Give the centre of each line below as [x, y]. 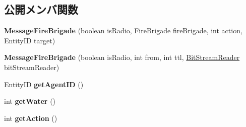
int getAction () [31, 118]
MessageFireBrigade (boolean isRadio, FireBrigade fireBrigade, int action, [123, 30]
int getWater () [30, 101]
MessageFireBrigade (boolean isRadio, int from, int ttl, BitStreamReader [122, 57]
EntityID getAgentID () [44, 84]
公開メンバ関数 [41, 9]
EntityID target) [30, 40]
